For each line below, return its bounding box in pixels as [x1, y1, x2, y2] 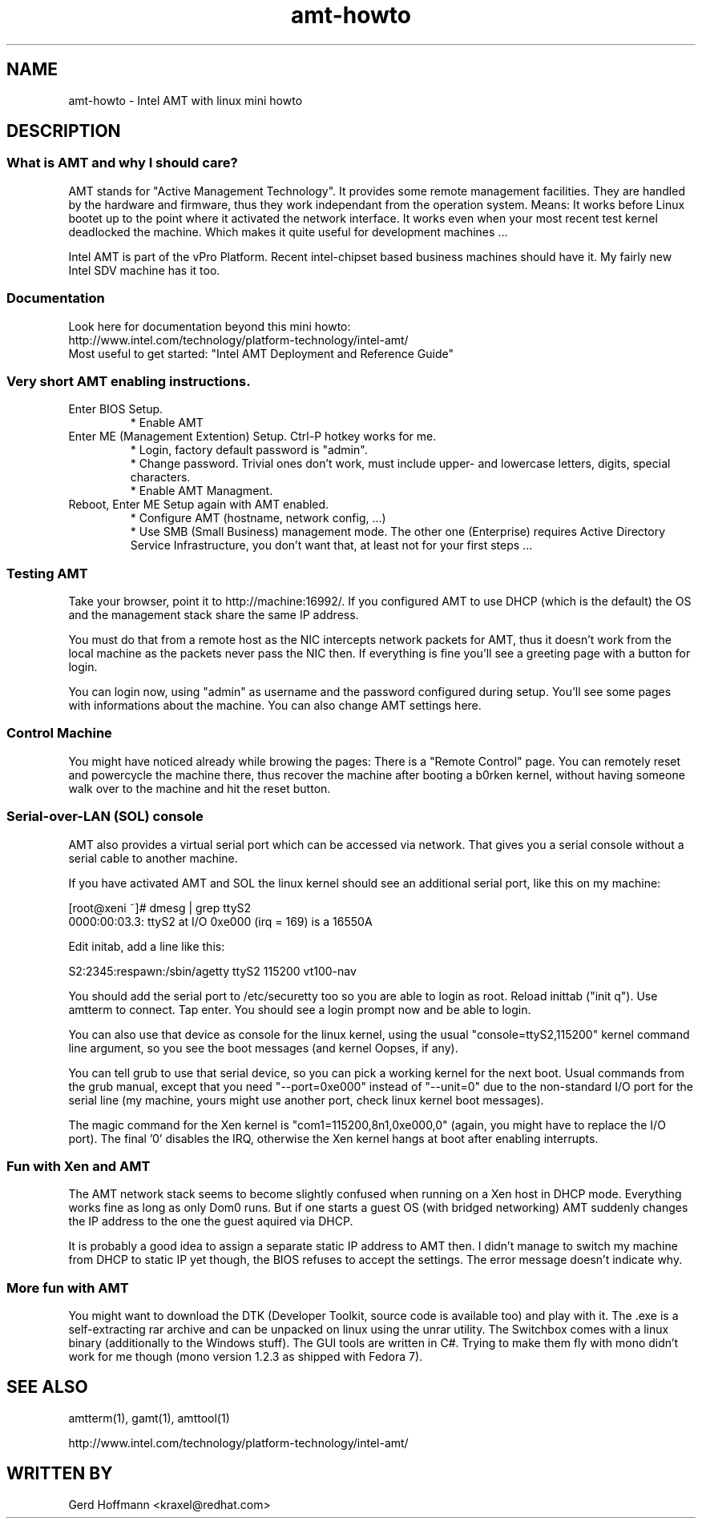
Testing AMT [6, 565, 88, 581]
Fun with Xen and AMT [6, 1157, 151, 1174]
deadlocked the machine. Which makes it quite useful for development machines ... [68, 224, 508, 239]
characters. [130, 470, 191, 485]
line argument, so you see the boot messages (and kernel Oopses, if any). [68, 1040, 458, 1055]
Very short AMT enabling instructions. [6, 372, 251, 389]
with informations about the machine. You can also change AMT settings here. [68, 698, 482, 713]
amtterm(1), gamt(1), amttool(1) [68, 1410, 230, 1425]
